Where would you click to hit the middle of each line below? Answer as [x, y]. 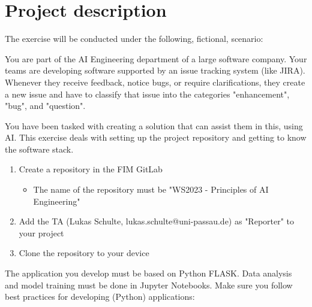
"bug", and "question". [45, 106]
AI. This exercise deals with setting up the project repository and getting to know [156, 137]
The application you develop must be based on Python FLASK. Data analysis [148, 273]
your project [41, 232]
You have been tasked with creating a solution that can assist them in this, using [154, 125]
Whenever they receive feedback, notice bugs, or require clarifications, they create [155, 82]
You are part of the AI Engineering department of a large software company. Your [156, 58]
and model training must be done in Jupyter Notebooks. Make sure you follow [149, 285]
